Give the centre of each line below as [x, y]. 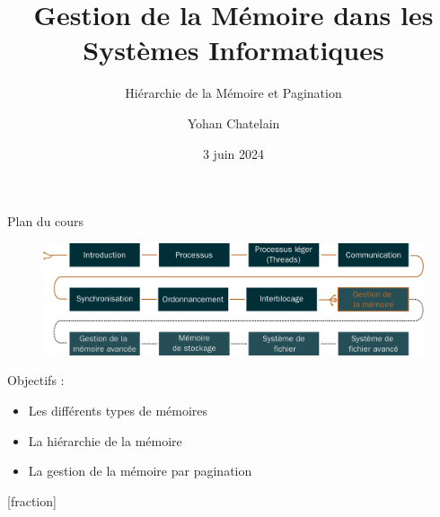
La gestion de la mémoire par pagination [140, 471]
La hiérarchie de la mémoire [105, 440]
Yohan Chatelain [233, 123]
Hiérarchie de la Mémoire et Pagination [233, 93]
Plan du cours [46, 221]
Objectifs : [36, 380]
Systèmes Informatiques [233, 50]
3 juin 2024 [233, 153]
